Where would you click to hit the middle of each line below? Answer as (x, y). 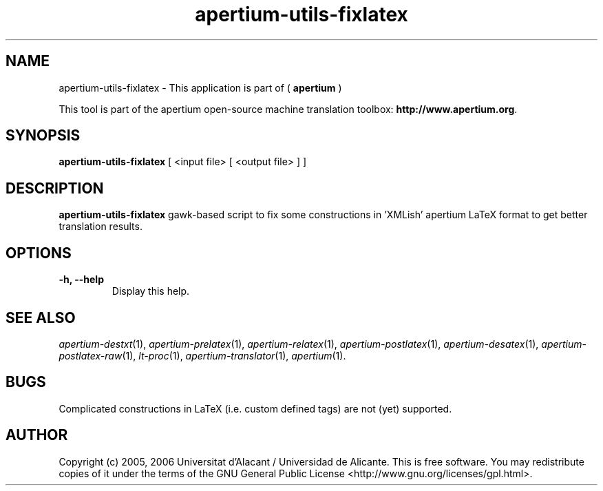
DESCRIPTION (55, 188)
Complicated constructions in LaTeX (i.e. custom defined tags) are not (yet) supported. (255, 408)
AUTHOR (37, 435)
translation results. (100, 227)
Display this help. (151, 291)
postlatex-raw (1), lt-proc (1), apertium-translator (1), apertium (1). (202, 355)
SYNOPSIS (43, 136)
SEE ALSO (41, 317)
